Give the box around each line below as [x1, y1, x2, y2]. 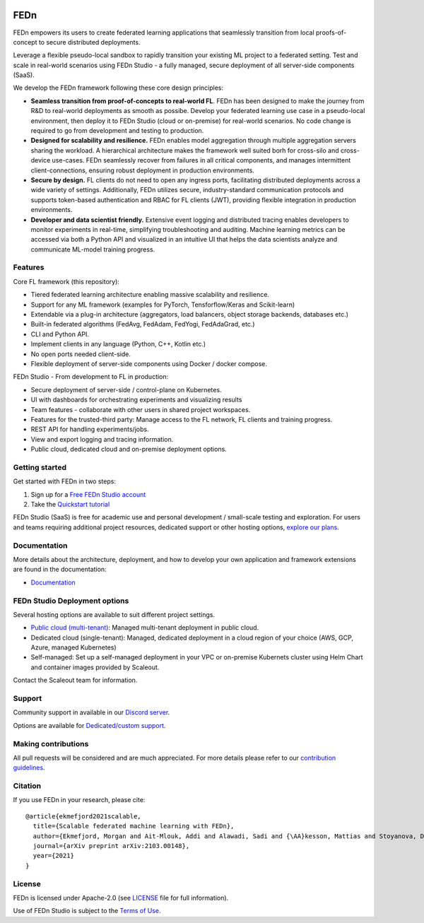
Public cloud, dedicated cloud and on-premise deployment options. [30, 445, 228, 454]
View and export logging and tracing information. [30, 435, 174, 443]
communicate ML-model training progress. [30, 245, 155, 254]
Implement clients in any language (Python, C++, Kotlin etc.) [30, 340, 206, 348]
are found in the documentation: [13, 565, 107, 574]
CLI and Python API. [30, 329, 90, 339]
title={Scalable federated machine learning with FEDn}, [33, 822, 235, 830]
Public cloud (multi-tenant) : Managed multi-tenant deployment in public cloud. [30, 623, 259, 632]
